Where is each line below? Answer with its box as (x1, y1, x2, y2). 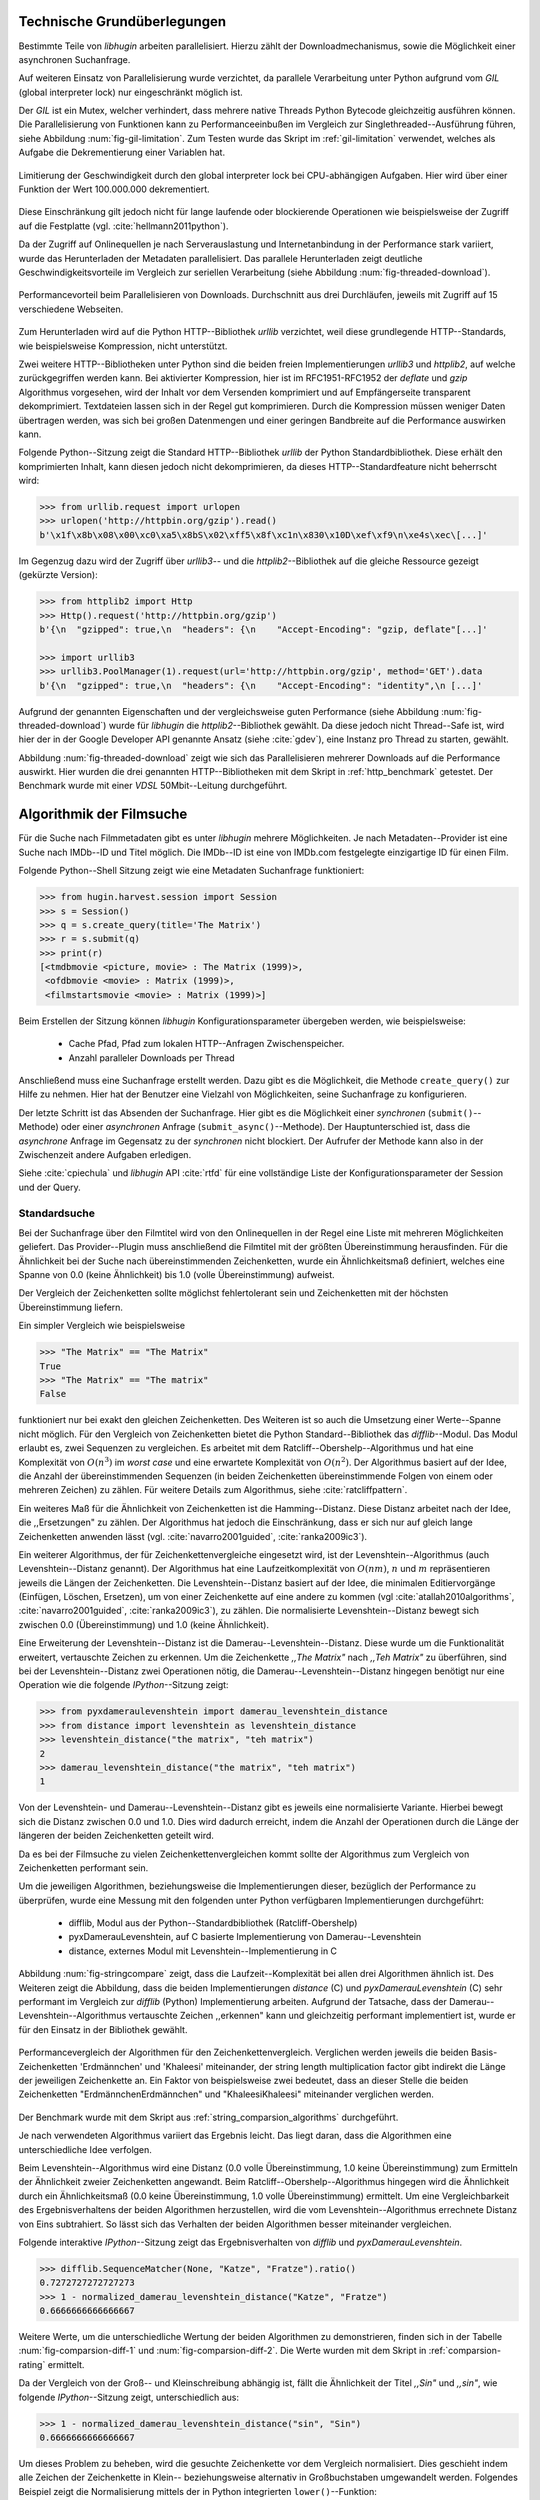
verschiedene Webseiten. (18, 303, 124, 315)
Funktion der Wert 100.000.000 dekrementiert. (18, 183, 210, 195)
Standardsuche (18, 1206, 95, 1220)
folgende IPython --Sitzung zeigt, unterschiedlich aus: (18, 2391, 240, 2403)
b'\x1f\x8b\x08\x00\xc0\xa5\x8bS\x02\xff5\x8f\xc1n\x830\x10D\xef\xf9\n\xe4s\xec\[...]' (39, 529, 489, 540)
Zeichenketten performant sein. (18, 1861, 149, 1874)
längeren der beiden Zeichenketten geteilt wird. (18, 1830, 215, 1842)
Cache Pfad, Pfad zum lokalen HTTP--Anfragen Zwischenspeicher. (68, 1038, 345, 1050)
